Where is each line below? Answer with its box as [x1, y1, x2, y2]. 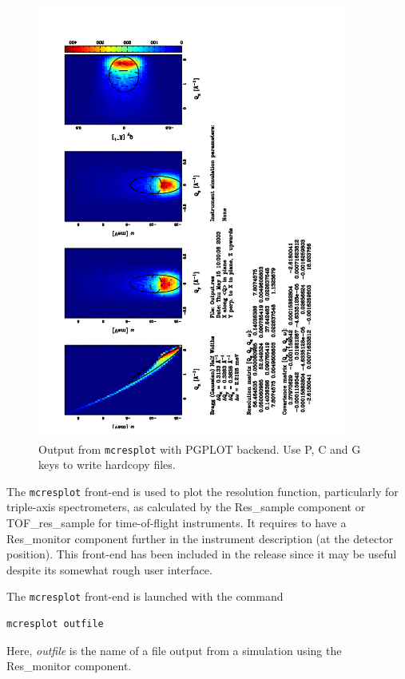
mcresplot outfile [6, 618, 104, 630]
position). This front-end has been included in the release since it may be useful [6, 546, 397, 562]
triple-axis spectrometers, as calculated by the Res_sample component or [6, 498, 366, 515]
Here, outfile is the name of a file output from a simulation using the [6, 641, 342, 658]
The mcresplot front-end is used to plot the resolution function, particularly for [6, 482, 399, 499]
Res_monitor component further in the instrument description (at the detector [6, 530, 394, 546]
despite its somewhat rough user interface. [6, 561, 212, 578]
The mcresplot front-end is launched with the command [6, 588, 284, 605]
